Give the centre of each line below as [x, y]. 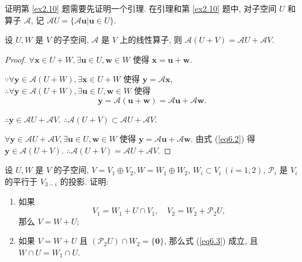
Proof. [16, 59]
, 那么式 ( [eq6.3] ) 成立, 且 [211, 241]
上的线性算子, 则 [151, 40]
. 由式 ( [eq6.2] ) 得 [223, 139]
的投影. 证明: [84, 181]
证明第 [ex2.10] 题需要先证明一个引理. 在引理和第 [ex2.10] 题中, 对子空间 [141, 8]
